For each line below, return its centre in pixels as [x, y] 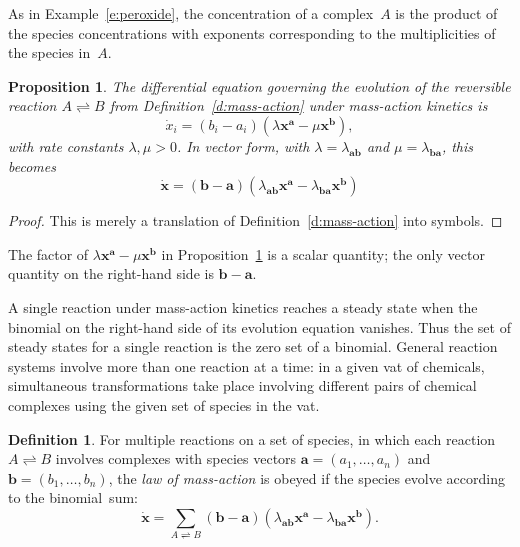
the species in [49, 52]
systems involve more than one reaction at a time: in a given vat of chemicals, [246, 365]
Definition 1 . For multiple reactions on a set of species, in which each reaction [252, 438]
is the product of [446, 13]
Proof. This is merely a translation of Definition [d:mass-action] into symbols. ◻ [255, 220]
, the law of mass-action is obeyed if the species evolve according [306, 477]
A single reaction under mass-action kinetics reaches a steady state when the [243, 306]
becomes [32, 165]
